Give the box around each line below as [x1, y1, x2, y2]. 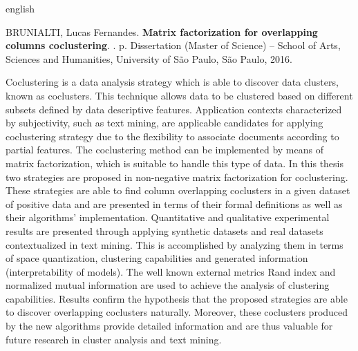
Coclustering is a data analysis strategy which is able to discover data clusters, [6, 75, 339, 89]
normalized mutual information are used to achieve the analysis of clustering [6, 278, 330, 292]
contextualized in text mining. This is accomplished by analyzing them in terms [6, 237, 343, 252]
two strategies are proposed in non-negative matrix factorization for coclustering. [6, 169, 348, 184]
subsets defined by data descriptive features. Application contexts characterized [6, 102, 342, 116]
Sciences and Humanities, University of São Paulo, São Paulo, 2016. [6, 51, 292, 66]
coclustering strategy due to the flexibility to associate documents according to [6, 129, 339, 143]
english [6, 1, 35, 15]
